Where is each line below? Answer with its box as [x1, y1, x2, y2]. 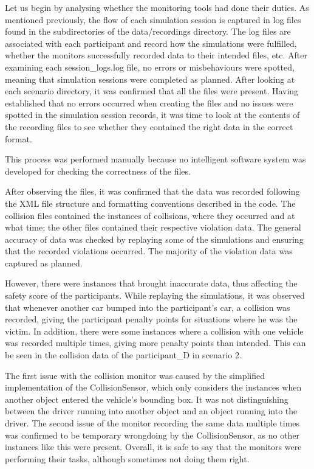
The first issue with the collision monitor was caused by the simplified [5, 369, 265, 381]
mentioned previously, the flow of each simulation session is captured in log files [5, 13, 301, 26]
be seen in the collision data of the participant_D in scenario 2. [5, 349, 242, 361]
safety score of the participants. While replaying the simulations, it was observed [5, 289, 305, 302]
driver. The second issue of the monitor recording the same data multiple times [5, 417, 300, 429]
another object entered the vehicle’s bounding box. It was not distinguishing [5, 392, 288, 405]
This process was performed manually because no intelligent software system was [5, 153, 306, 165]
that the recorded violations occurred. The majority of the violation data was [5, 245, 293, 257]
